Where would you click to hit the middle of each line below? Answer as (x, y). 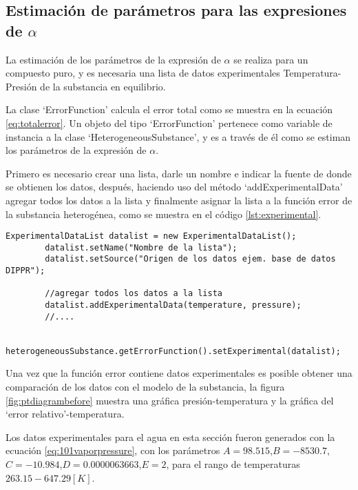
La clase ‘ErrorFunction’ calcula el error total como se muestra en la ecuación (169, 109)
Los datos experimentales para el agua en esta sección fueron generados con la (170, 437)
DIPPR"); (25, 271)
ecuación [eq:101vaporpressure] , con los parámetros (113, 450)
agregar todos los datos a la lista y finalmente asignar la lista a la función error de (179, 200)
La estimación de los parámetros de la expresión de (113, 59)
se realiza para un (271, 59)
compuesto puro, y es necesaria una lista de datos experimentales (143, 73)
